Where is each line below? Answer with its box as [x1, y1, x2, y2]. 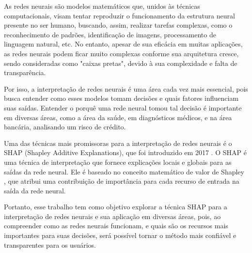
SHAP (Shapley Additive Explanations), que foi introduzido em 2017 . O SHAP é [4, 147, 247, 158]
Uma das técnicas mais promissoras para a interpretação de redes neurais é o [4, 138, 232, 148]
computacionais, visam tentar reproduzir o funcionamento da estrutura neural [4, 10, 235, 20]
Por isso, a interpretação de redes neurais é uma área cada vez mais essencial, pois [4, 83, 248, 94]
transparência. [4, 67, 46, 78]
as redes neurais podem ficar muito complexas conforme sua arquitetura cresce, [4, 48, 239, 58]
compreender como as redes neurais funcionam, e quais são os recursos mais [4, 221, 228, 231]
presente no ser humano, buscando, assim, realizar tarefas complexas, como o [4, 20, 233, 30]
